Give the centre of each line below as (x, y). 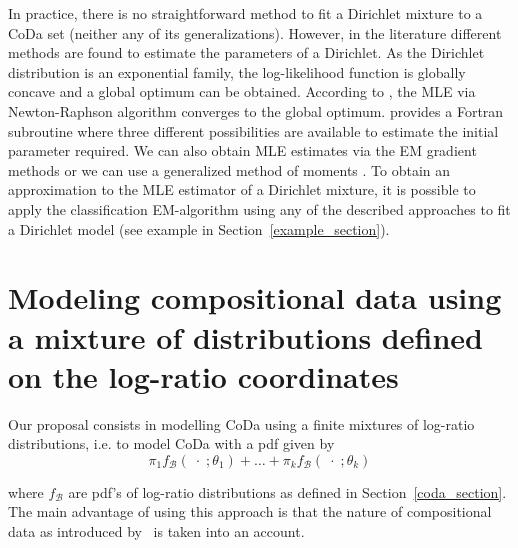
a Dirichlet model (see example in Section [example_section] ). (199, 228)
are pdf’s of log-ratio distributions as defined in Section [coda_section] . (287, 491)
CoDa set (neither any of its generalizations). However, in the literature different (255, 32)
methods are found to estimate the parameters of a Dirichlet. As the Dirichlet (246, 52)
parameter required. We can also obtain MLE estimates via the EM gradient (242, 150)
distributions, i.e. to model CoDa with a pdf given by (171, 443)
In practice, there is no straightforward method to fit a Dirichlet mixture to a (245, 13)
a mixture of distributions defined (245, 336)
